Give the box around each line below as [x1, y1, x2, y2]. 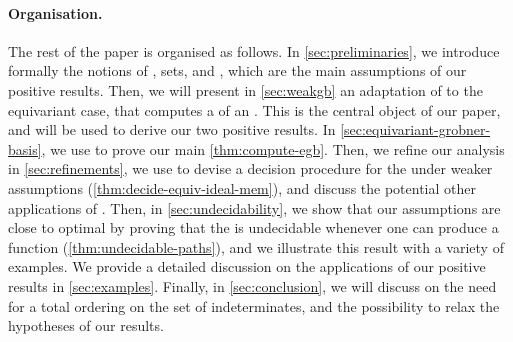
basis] [8, 138, 42, 159]
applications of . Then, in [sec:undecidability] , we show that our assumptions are [8, 197, 501, 218]
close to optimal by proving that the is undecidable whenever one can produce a [8, 217, 499, 238]
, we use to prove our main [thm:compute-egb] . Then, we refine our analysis [41, 138, 505, 159]
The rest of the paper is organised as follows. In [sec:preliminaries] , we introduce [8, 40, 500, 61]
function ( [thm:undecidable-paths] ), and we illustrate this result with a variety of [8, 236, 504, 257]
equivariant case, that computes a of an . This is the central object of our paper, [8, 99, 501, 120]
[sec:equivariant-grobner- [340, 119, 491, 140]
